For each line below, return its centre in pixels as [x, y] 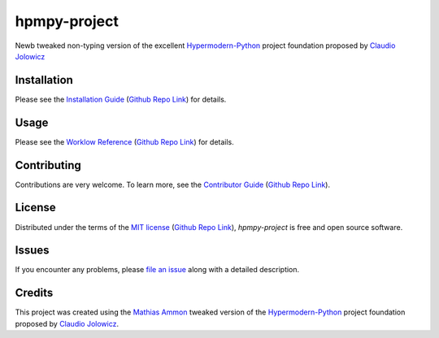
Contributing [48, 165]
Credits [34, 293]
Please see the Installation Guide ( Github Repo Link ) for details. [121, 99]
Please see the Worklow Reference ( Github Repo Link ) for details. [125, 141]
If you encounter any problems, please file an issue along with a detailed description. [157, 270]
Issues [32, 251]
